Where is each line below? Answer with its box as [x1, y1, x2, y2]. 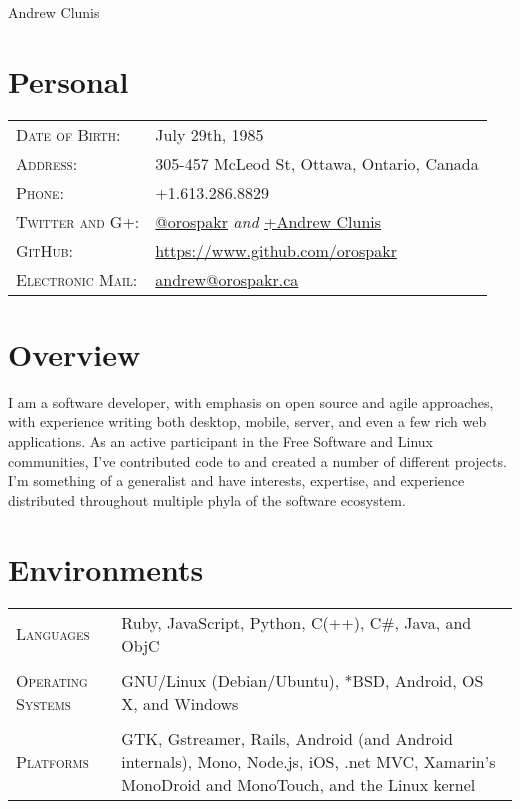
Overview [8, 333, 141, 374]
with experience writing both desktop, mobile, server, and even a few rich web [8, 411, 487, 432]
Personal [8, 60, 129, 101]
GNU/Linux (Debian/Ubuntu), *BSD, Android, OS [121, 668, 484, 692]
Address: [16, 151, 78, 175]
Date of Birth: [16, 122, 121, 146]
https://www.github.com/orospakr [155, 238, 397, 262]
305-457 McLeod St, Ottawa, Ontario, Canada [155, 151, 479, 175]
